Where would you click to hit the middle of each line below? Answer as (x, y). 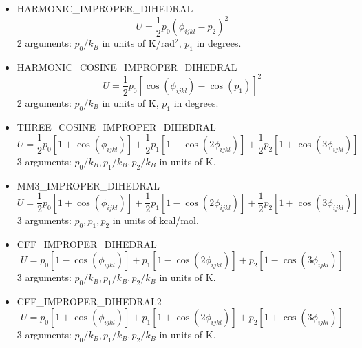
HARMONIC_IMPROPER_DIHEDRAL (105, 8)
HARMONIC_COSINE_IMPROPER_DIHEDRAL (127, 66)
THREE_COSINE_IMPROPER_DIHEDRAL (116, 126)
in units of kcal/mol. (156, 219)
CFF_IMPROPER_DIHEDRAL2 (89, 301)
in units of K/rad (138, 43)
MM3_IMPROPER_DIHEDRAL (88, 185)
